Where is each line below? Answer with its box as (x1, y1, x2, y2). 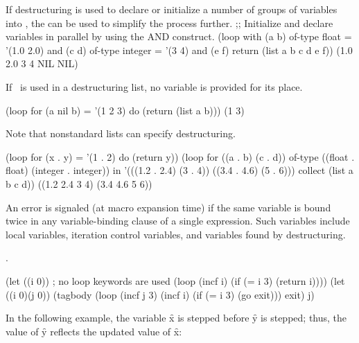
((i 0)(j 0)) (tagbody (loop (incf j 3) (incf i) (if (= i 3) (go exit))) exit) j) (6, 287, 315, 301)
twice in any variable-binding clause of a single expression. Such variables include (6, 213, 350, 228)
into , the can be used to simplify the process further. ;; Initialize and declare (6, 15, 333, 30)
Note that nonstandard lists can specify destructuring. (6, 126, 236, 141)
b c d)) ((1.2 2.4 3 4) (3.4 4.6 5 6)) (6, 176, 152, 191)
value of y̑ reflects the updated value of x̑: (6, 324, 182, 338)
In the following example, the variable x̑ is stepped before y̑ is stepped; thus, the (6, 310, 347, 325)
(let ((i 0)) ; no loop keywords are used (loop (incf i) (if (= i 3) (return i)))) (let (6, 273, 345, 288)
